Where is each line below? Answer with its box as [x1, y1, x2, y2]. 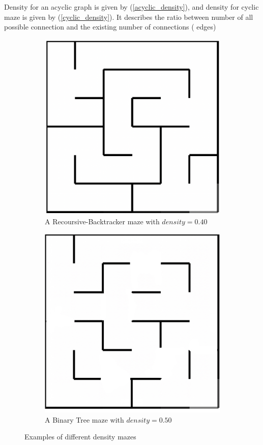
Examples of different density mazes [24, 431, 136, 442]
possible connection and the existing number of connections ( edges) [4, 21, 216, 32]
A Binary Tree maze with [45, 414, 124, 425]
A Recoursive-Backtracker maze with [45, 216, 160, 227]
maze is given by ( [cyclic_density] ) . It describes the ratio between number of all [4, 11, 253, 22]
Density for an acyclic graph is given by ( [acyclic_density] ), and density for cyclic [4, 2, 259, 12]
